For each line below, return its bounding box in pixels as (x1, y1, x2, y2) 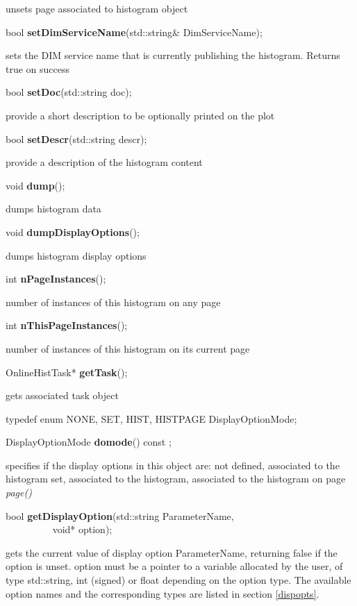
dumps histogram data (6, 201, 101, 216)
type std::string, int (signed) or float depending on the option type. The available (6, 573, 351, 587)
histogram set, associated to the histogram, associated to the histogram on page (6, 471, 346, 486)
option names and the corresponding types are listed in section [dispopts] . (6, 586, 319, 600)
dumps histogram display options (6, 248, 147, 262)
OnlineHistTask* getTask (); (6, 364, 128, 379)
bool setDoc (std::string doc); (6, 85, 132, 99)
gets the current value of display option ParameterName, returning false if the (6, 545, 338, 559)
